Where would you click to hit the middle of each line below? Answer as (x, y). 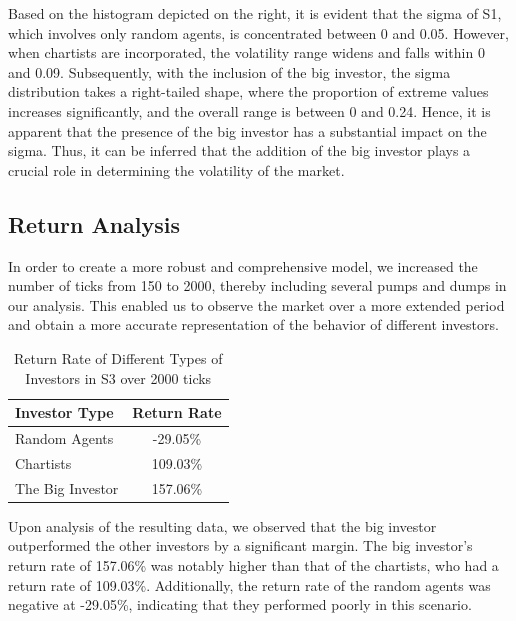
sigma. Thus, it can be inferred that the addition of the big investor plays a (239, 150)
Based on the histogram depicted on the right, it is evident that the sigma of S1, (255, 13)
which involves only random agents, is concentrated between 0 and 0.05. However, (258, 32)
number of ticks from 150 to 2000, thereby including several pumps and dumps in (257, 285)
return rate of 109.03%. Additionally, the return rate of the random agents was (249, 584)
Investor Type (64, 412)
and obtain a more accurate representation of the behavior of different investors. (253, 324)
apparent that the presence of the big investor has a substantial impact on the (247, 130)
